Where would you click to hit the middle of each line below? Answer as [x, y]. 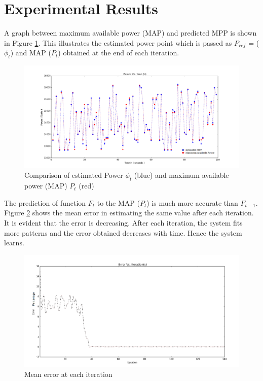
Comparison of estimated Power [74, 175]
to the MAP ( [118, 202]
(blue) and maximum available [181, 175]
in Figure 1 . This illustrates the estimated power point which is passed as [118, 42]
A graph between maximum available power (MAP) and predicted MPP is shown [130, 33]
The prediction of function [45, 202]
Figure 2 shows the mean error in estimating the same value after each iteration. [129, 213]
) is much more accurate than [192, 202]
